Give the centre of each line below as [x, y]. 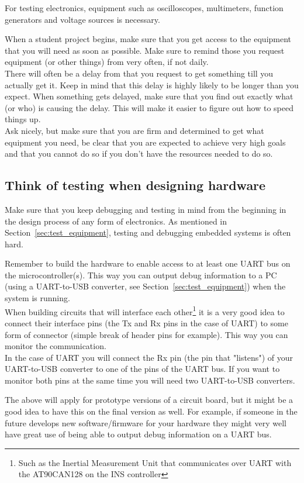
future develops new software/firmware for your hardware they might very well [146, 422]
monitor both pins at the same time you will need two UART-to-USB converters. [150, 380]
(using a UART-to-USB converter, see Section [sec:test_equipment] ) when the [145, 286]
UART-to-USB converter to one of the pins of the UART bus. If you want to [142, 369]
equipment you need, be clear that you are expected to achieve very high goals [145, 142]
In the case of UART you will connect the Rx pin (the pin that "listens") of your [149, 357]
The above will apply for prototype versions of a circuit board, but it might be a [149, 400]
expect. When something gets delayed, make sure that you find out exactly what [149, 96]
